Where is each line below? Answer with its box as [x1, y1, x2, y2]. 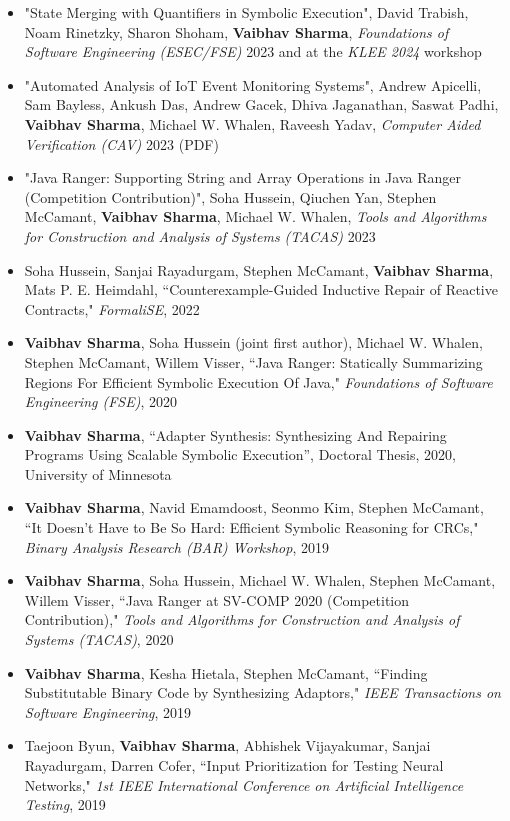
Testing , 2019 [24, 794, 106, 815]
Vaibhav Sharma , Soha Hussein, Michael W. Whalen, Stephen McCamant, [24, 570, 496, 591]
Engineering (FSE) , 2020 [24, 391, 177, 412]
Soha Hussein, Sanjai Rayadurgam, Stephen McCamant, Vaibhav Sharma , [24, 259, 494, 280]
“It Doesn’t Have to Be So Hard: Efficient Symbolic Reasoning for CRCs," [24, 517, 479, 538]
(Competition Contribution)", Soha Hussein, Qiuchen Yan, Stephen [24, 186, 437, 207]
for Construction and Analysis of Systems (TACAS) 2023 [24, 225, 376, 246]
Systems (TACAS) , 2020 [24, 629, 174, 650]
